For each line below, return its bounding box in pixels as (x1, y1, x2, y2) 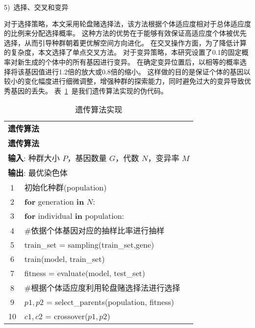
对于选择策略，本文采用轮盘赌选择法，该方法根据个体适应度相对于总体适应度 (4, 18, 251, 28)
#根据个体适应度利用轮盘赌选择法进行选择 (24, 282, 180, 294)
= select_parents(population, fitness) (46, 296, 174, 308)
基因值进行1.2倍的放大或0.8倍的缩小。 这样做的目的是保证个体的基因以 (24, 66, 251, 76)
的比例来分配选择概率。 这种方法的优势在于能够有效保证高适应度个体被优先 (4, 28, 247, 38)
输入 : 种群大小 (8, 152, 60, 164)
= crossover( (45, 310, 88, 322)
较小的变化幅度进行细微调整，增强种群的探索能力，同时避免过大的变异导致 (4, 76, 244, 86)
